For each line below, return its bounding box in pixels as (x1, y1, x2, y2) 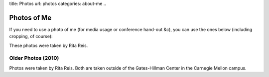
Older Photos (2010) (9, 55, 59, 62)
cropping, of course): (9, 34, 53, 39)
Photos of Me (9, 13, 52, 22)
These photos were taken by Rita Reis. (9, 42, 88, 48)
